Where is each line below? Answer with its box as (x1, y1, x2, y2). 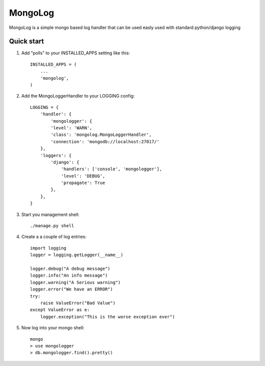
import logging (30, 245, 67, 251)
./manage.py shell (30, 223, 75, 229)
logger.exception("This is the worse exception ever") (40, 314, 175, 319)
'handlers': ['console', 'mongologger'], (61, 166, 162, 172)
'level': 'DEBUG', (61, 173, 106, 179)
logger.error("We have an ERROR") (30, 287, 113, 292)
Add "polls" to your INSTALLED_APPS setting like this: (21, 50, 130, 56)
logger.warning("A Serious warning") (30, 280, 121, 285)
